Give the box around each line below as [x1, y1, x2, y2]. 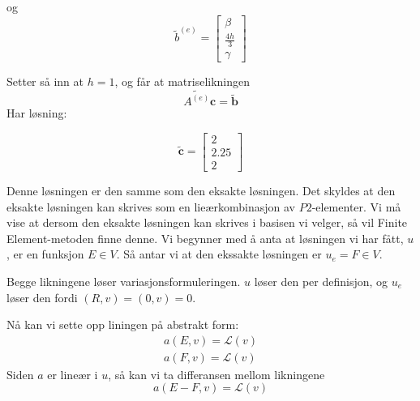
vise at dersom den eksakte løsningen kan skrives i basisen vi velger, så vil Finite [6, 214, 408, 231]
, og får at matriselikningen [114, 73, 251, 90]
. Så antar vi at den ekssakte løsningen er [116, 245, 322, 262]
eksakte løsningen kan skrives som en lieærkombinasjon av [6, 198, 295, 215]
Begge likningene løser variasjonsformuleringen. [6, 272, 241, 289]
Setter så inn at [6, 73, 84, 90]
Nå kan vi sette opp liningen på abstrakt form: [6, 316, 239, 333]
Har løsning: [6, 105, 67, 122]
